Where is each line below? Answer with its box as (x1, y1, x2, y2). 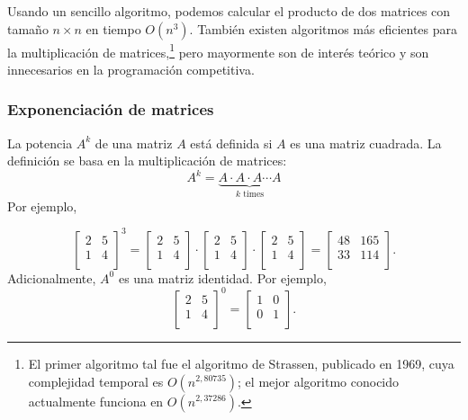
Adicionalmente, (7, 268, 96, 287)
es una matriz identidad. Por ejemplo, (118, 268, 327, 287)
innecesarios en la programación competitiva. (7, 59, 255, 78)
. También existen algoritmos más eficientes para (189, 19, 458, 38)
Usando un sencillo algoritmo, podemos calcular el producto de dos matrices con (7, 2, 451, 20)
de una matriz (94, 133, 173, 152)
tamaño (7, 19, 49, 38)
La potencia (7, 133, 73, 152)
